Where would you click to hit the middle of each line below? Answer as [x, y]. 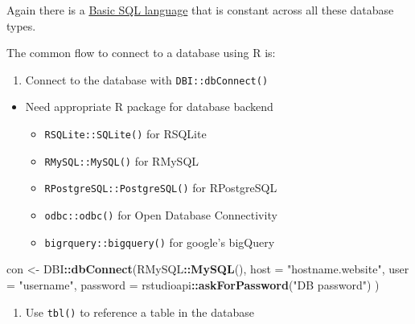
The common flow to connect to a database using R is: [141, 53]
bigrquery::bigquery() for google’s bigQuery [160, 242]
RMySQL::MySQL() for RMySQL [122, 160]
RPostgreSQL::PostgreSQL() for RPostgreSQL [161, 188]
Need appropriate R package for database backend [149, 107]
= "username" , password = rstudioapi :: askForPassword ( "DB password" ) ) [193, 284]
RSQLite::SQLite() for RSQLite [125, 134]
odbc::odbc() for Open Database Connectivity [161, 215]
